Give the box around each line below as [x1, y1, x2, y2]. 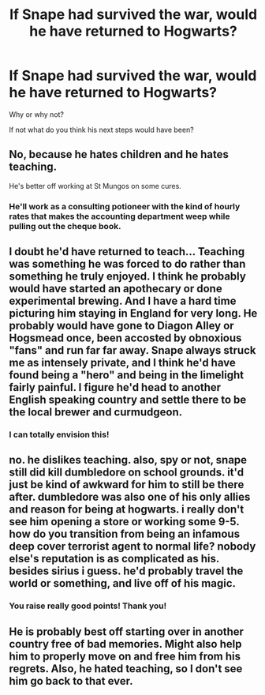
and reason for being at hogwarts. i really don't [9, 503, 244, 517]
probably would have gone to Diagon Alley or [9, 319, 235, 332]
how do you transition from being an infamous [9, 528, 240, 541]
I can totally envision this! [9, 429, 110, 440]
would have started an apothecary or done [9, 282, 223, 295]
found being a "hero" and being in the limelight [9, 369, 244, 382]
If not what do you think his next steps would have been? [9, 125, 194, 134]
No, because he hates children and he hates [9, 148, 230, 161]
